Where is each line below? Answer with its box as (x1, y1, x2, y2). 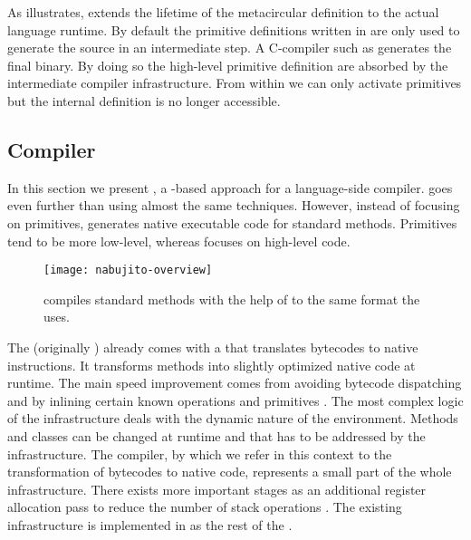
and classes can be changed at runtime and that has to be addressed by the (7, 426, 426, 445)
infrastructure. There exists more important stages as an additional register (7, 479, 427, 498)
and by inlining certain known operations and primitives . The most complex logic (7, 391, 464, 410)
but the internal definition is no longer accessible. (7, 91, 281, 110)
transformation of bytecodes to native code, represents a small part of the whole (7, 462, 452, 481)
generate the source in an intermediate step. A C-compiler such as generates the (7, 38, 452, 57)
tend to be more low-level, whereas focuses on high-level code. (7, 231, 351, 250)
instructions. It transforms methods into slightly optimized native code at (7, 355, 416, 374)
